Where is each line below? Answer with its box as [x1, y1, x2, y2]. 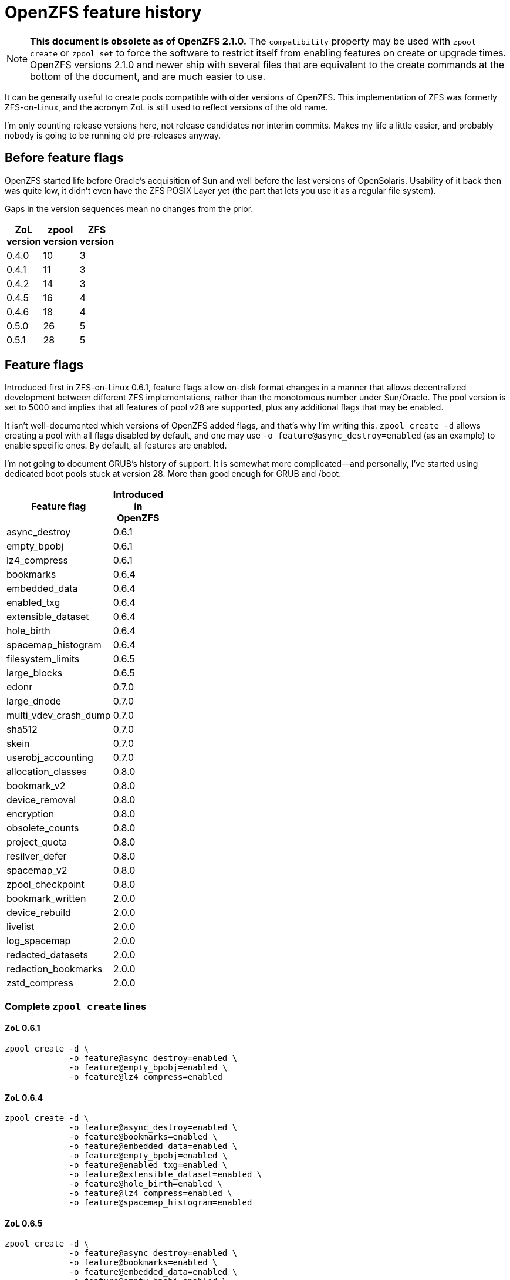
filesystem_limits [6, 653, 80, 665]
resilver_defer [6, 850, 67, 863]
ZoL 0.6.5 [5, 1218, 43, 1228]
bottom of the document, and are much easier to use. [30, 70, 266, 82]
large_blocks [6, 667, 63, 679]
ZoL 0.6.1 [5, 1023, 40, 1033]
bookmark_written [6, 892, 86, 905]
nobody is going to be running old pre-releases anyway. [5, 130, 221, 140]
